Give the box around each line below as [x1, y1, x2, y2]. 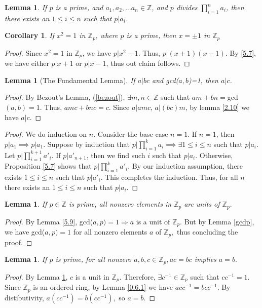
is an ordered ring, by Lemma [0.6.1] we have [33, 282, 173, 292]
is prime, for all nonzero [55, 254, 132, 264]
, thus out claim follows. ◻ [106, 58, 190, 68]
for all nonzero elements [73, 226, 147, 237]
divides [176, 2, 198, 12]
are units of [184, 199, 220, 209]
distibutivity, [5, 292, 44, 302]
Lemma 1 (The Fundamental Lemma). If [5, 74, 135, 85]
